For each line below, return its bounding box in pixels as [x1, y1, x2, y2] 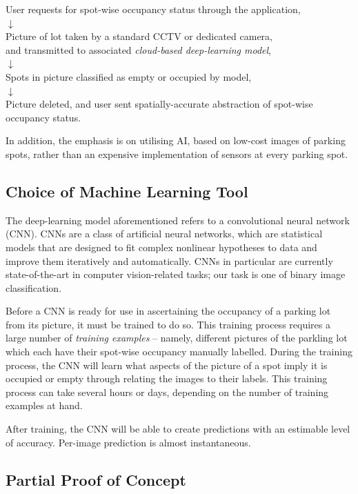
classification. [6, 280, 62, 295]
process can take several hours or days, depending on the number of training [6, 384, 329, 399]
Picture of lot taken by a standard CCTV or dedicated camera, [6, 29, 272, 43]
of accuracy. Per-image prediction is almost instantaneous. [6, 435, 251, 449]
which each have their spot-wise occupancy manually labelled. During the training [6, 344, 352, 359]
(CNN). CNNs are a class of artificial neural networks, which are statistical [6, 226, 323, 241]
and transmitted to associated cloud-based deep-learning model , [6, 42, 272, 57]
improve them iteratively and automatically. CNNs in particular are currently [6, 253, 333, 268]
